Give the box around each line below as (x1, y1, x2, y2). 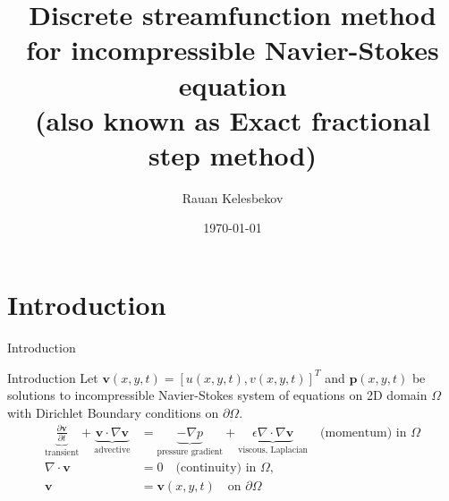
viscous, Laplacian (238, 445, 309, 454)
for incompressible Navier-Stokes (26, 31, 439, 68)
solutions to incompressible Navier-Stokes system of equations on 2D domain (7, 386, 428, 404)
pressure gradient (157, 446, 224, 456)
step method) (148, 136, 317, 173)
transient (45, 448, 80, 458)
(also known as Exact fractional (34, 101, 431, 138)
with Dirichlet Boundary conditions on (7, 403, 219, 421)
